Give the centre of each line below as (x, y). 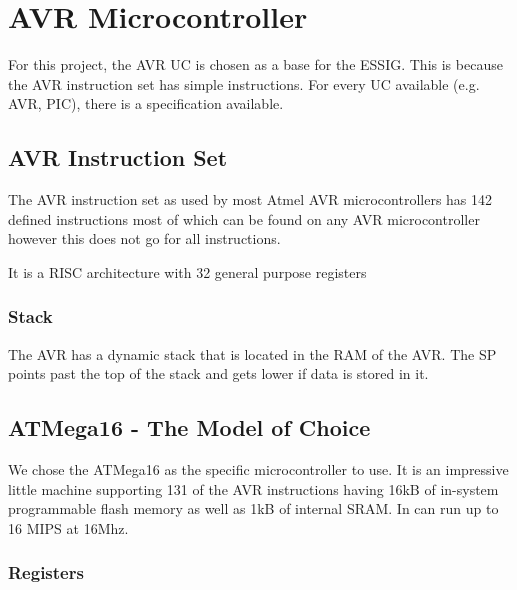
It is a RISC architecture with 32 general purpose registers (187, 271)
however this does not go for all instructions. (144, 238)
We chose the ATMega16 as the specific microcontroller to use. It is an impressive (258, 469)
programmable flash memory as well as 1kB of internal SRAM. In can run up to (253, 508)
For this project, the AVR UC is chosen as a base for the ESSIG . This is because (255, 64)
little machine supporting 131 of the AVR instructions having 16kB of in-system (253, 488)
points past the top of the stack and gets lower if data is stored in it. (218, 373)
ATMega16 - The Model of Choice (189, 427)
